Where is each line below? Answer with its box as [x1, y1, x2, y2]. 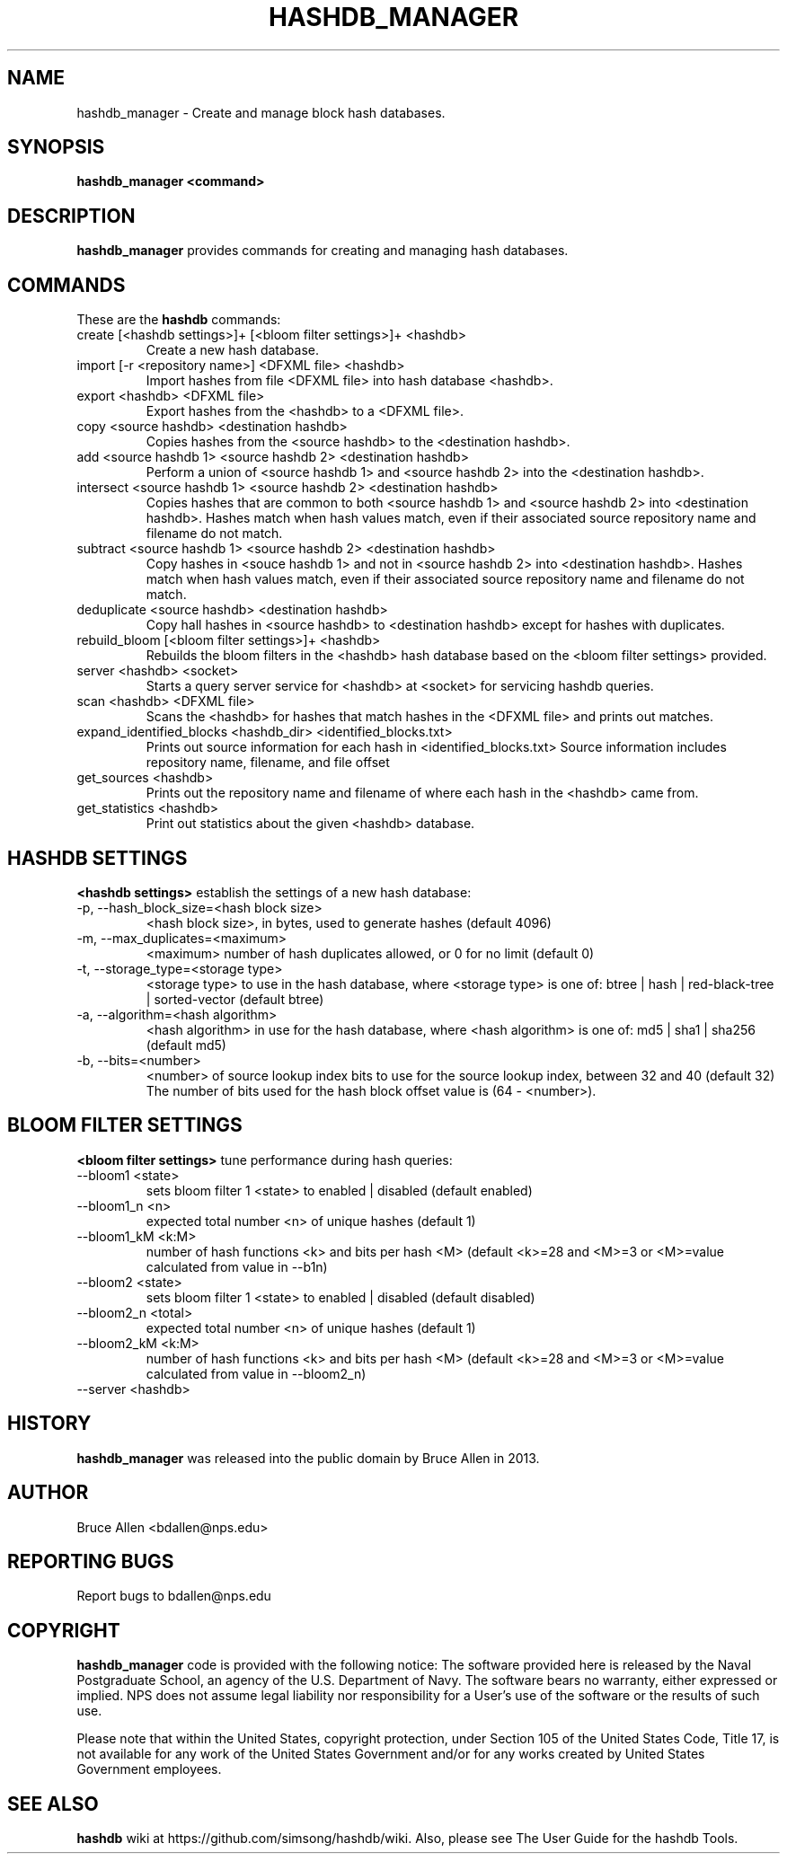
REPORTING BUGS [7, 1549, 174, 1573]
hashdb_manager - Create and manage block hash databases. [76, 104, 446, 120]
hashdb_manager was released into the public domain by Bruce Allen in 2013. [76, 1450, 540, 1466]
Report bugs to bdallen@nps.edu [76, 1588, 271, 1604]
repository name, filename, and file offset [146, 754, 390, 771]
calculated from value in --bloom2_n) [146, 1365, 367, 1381]
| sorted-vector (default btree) [146, 991, 324, 1007]
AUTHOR [7, 1481, 89, 1504]
